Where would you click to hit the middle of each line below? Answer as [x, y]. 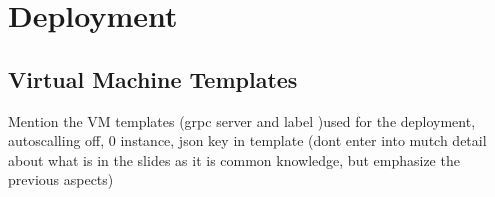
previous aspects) [61, 179]
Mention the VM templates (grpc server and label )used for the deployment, [242, 120]
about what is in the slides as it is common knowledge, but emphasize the [234, 159]
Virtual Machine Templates [153, 78]
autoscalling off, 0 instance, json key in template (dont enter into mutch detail [247, 140]
